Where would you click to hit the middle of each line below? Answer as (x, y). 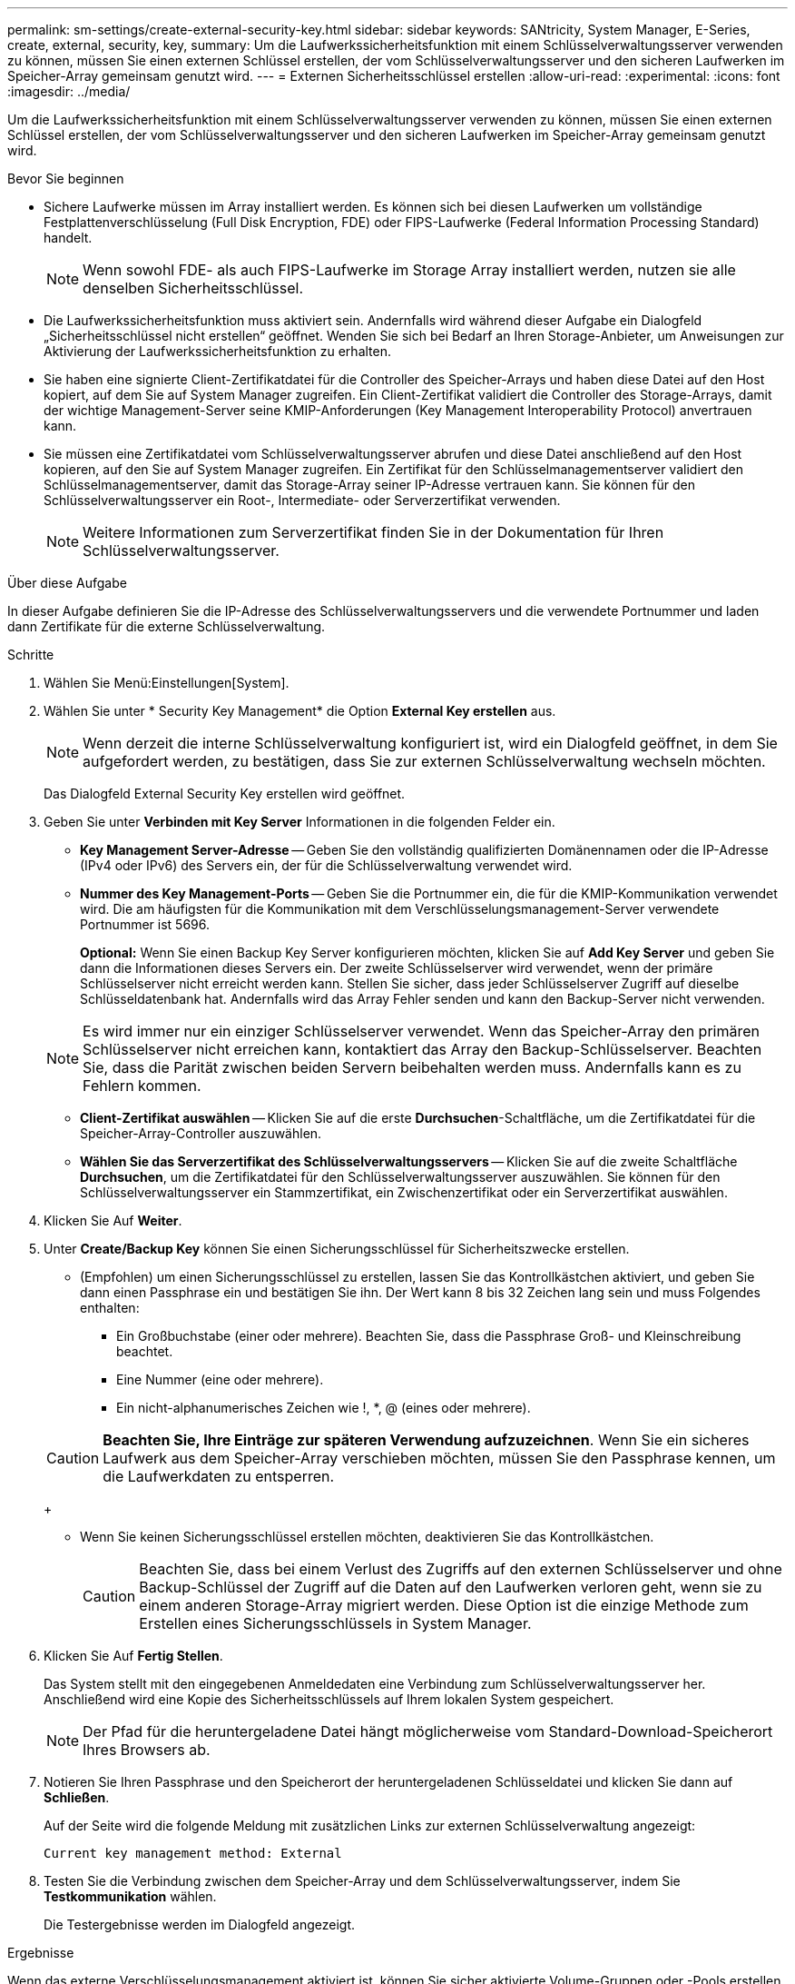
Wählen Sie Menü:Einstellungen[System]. (167, 683)
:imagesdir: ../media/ (69, 91)
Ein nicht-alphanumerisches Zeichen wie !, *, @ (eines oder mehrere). (324, 1408)
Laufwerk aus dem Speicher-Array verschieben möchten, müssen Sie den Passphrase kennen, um (439, 1458)
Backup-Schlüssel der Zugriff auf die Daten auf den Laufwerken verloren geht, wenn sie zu (451, 1587)
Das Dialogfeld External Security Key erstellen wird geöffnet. (225, 794)
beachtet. (145, 1351)
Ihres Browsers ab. (147, 1750)
